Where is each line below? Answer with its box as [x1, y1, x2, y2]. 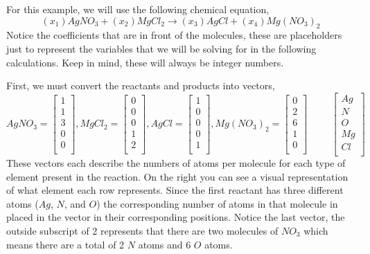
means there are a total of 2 [6, 237, 125, 251]
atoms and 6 [138, 237, 191, 251]
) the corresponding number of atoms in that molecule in [96, 196, 338, 210]
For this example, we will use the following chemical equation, [6, 2, 270, 16]
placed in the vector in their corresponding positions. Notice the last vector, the [6, 210, 345, 224]
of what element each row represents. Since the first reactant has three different [6, 183, 344, 197]
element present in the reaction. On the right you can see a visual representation [6, 169, 349, 183]
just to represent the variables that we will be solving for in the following [6, 41, 317, 55]
